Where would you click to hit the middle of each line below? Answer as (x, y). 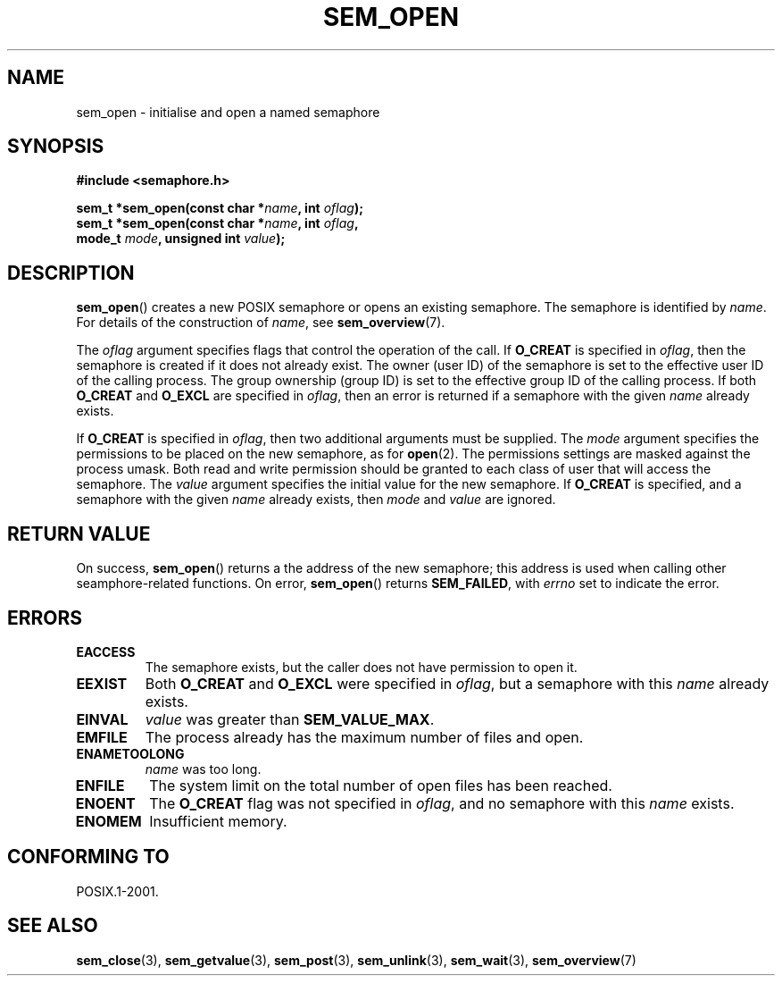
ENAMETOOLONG (130, 753)
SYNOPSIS (56, 147)
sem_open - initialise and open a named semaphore (228, 112)
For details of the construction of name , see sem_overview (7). (261, 323)
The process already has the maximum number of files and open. (364, 737)
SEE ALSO (53, 926)
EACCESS (106, 651)
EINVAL (102, 719)
